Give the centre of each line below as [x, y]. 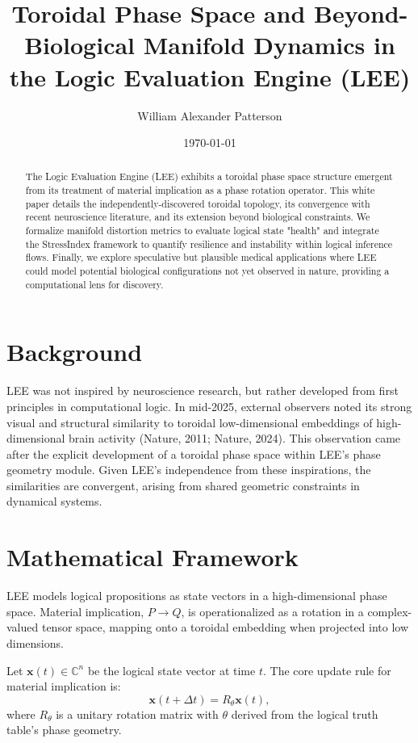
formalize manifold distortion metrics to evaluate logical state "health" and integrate [202, 231]
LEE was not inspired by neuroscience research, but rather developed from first [203, 390]
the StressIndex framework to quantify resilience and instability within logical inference [209, 243]
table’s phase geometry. [64, 730]
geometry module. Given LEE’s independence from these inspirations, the [189, 470]
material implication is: [64, 686]
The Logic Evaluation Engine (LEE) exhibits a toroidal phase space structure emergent [209, 176]
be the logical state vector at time [171, 670]
